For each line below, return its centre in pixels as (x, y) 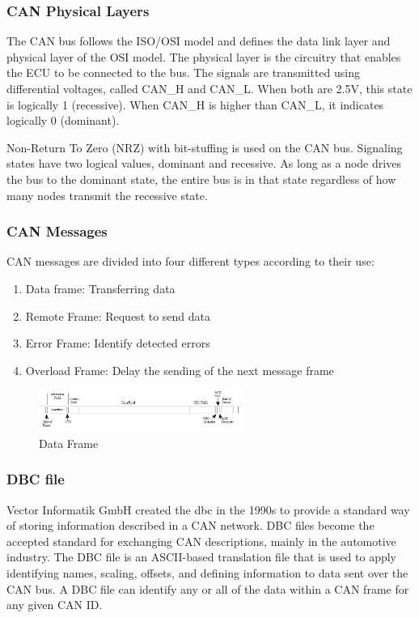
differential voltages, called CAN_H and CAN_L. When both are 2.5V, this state (209, 88)
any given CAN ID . (55, 605)
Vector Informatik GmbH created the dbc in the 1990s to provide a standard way (208, 509)
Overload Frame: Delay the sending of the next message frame (180, 370)
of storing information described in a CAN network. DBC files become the (190, 525)
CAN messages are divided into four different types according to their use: (190, 261)
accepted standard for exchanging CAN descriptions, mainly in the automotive (201, 541)
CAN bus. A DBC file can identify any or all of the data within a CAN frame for (208, 588)
